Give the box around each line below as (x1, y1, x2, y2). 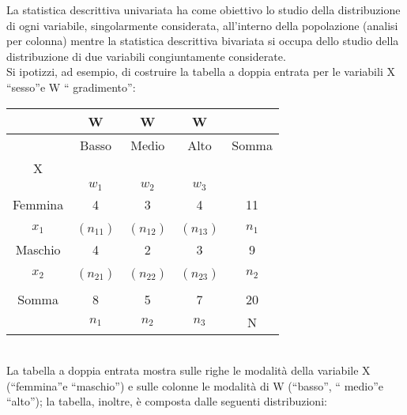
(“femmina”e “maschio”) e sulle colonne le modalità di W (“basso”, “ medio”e (6, 377, 384, 394)
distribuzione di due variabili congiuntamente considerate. (6, 47, 286, 64)
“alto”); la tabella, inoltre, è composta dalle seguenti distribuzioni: (6, 393, 327, 409)
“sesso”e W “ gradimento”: (6, 78, 136, 95)
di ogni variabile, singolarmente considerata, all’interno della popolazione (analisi (6, 17, 398, 33)
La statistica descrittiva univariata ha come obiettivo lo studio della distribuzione (6, 2, 401, 17)
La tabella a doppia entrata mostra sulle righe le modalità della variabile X (6, 362, 371, 379)
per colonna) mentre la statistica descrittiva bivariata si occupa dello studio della (6, 32, 399, 49)
